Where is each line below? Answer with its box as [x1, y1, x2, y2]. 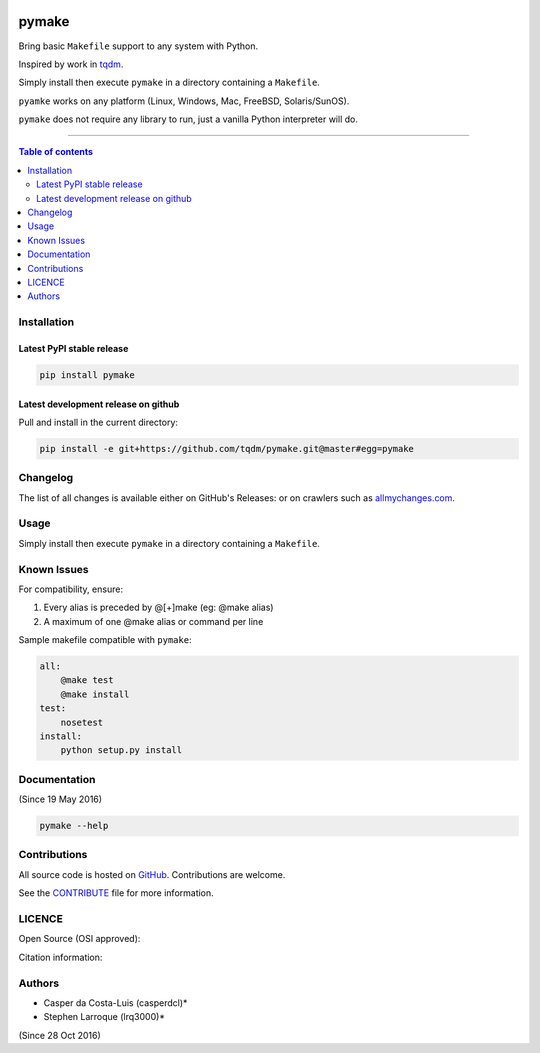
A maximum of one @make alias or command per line [43, 615, 264, 627]
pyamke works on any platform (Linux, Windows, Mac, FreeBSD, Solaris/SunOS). [18, 95, 350, 107]
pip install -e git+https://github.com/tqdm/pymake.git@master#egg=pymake [39, 443, 415, 454]
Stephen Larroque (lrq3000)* [43, 1011, 165, 1023]
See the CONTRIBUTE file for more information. [18, 887, 214, 899]
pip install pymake [39, 369, 135, 380]
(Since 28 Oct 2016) [18, 1029, 102, 1041]
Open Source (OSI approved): [18, 933, 141, 945]
